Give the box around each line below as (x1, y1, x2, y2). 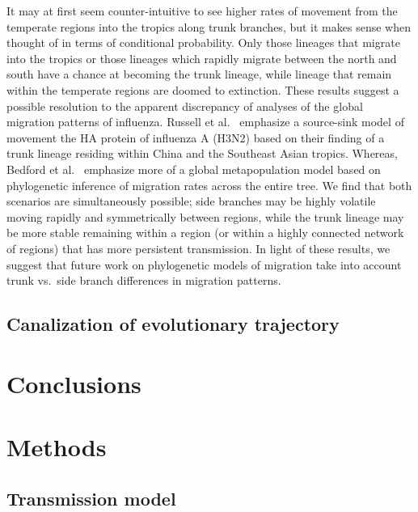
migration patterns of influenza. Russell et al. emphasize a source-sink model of (6, 113, 404, 130)
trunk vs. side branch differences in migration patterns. (6, 272, 281, 289)
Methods (6, 430, 107, 463)
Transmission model (6, 485, 176, 510)
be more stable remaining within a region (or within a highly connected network (6, 224, 404, 241)
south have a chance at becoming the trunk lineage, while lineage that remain (6, 66, 392, 83)
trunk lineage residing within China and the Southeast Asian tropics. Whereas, (6, 145, 398, 162)
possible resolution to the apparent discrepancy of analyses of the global (6, 97, 363, 114)
